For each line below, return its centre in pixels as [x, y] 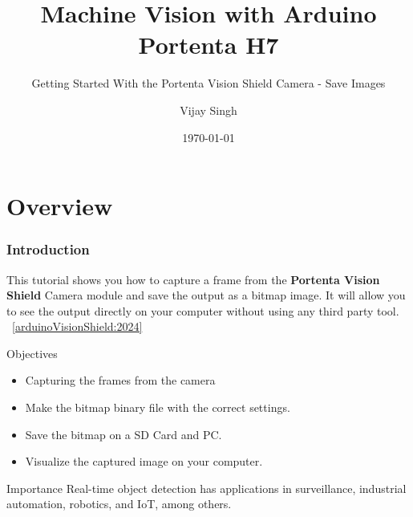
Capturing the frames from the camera [120, 380]
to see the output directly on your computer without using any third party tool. [203, 310]
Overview [60, 206]
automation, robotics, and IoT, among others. [119, 504]
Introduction [48, 249]
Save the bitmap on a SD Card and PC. [123, 434]
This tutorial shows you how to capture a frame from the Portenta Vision [193, 279]
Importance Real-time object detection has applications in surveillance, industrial [206, 488]
